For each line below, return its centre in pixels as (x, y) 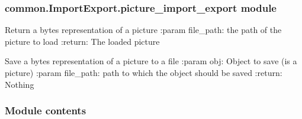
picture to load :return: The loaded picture (82, 41)
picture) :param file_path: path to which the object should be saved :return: (144, 72)
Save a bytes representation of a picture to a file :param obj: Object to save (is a (151, 61)
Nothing (20, 84)
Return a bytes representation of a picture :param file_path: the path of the (143, 30)
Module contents (46, 110)
